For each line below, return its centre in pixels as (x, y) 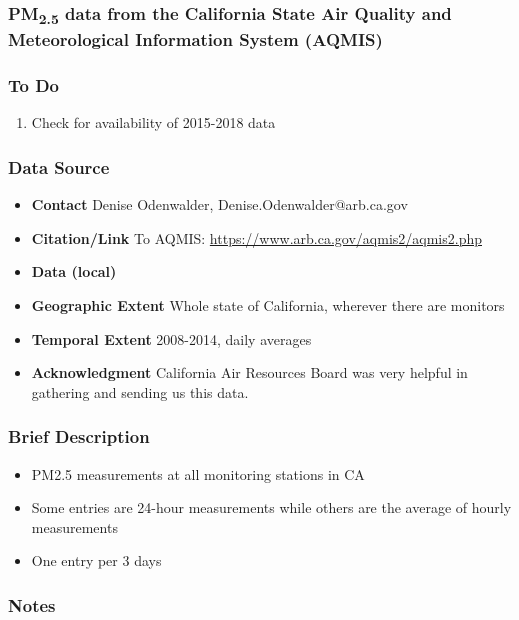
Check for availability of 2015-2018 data (153, 122)
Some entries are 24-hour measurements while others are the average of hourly (271, 507)
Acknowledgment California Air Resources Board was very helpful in (249, 372)
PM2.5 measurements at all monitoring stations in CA (198, 473)
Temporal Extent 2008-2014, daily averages (171, 338)
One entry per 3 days (96, 560)
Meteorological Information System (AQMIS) (195, 39)
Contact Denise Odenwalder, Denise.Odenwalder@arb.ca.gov (219, 204)
